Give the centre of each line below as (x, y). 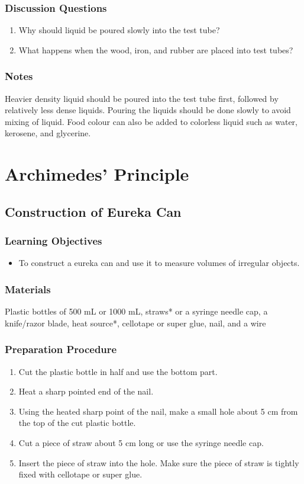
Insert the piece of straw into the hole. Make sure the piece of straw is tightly (159, 462)
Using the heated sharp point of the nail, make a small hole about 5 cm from (158, 411)
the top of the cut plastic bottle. (77, 423)
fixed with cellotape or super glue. (80, 474)
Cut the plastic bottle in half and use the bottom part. (118, 371)
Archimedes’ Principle (97, 174)
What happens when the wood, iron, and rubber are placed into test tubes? (156, 49)
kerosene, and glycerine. (48, 133)
